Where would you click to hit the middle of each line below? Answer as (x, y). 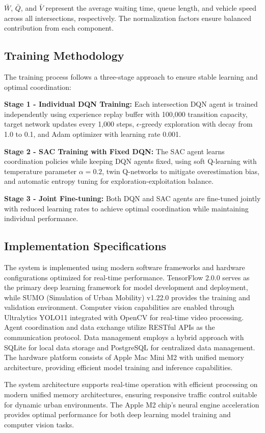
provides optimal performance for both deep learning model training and (117, 414)
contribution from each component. (59, 28)
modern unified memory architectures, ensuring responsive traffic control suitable (131, 394)
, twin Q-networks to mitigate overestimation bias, (181, 171)
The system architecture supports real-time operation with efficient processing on (131, 384)
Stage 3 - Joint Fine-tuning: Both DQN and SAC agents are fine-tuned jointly (132, 198)
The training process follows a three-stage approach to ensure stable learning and (131, 76)
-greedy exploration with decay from (196, 124)
